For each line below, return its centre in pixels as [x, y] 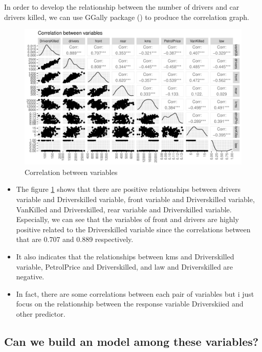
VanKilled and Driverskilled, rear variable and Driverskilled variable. [124, 209]
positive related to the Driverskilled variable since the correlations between [133, 229]
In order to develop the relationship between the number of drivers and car [122, 7]
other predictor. [41, 313]
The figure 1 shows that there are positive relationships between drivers [128, 189]
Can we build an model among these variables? [132, 341]
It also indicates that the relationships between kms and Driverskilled [125, 256]
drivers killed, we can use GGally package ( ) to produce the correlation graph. [127, 17]
